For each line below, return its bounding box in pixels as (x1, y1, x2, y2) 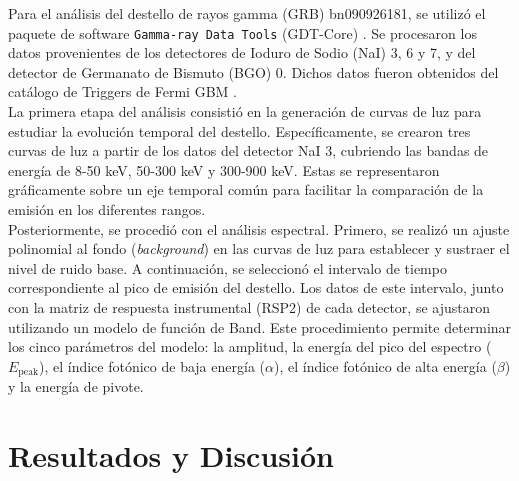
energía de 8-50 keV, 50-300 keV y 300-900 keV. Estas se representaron (8, 159, 440, 180)
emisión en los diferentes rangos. (8, 199, 206, 219)
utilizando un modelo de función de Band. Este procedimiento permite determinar (8, 316, 512, 337)
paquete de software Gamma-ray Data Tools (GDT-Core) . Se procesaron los (8, 22, 477, 43)
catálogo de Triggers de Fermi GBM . (8, 81, 237, 102)
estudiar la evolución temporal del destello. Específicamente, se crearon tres (8, 120, 471, 141)
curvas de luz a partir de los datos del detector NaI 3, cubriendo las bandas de (8, 140, 489, 161)
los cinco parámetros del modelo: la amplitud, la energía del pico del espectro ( (8, 336, 492, 357)
